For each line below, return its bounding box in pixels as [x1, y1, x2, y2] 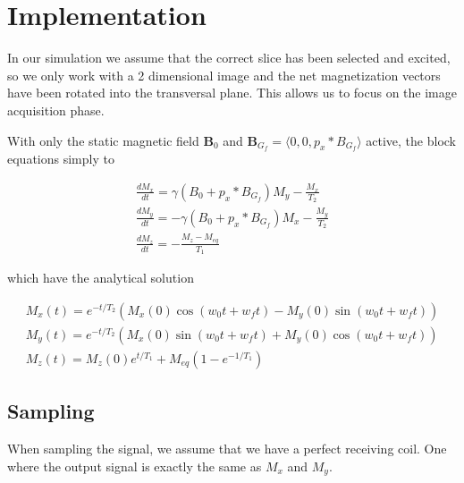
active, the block [366, 131, 457, 149]
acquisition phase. [7, 100, 105, 119]
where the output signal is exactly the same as [7, 456, 262, 475]
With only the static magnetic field [7, 131, 199, 149]
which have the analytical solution [7, 268, 194, 287]
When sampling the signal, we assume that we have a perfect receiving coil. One [7, 439, 447, 458]
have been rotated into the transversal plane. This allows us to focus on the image [7, 83, 457, 102]
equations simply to [7, 149, 114, 168]
